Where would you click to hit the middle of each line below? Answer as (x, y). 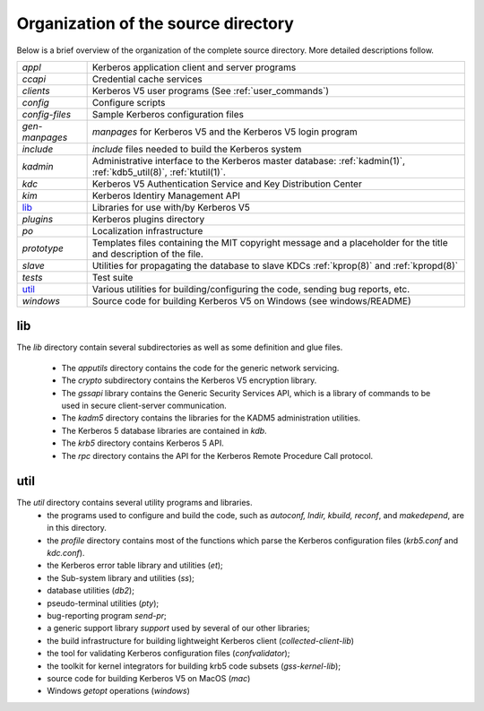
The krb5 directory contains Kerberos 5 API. (143, 443)
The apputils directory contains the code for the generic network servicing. (200, 368)
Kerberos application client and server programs (194, 67)
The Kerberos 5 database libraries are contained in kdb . (164, 430)
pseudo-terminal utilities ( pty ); (103, 603)
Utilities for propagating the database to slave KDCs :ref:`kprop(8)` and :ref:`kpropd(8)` (275, 265)
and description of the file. (147, 254)
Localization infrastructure (147, 230)
